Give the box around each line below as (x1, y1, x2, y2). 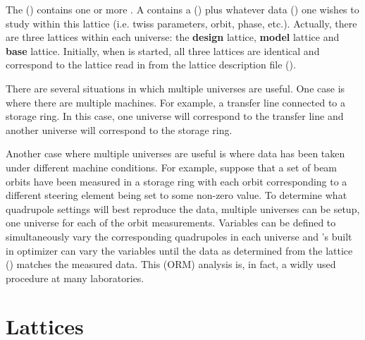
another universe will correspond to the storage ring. (6, 122, 233, 137)
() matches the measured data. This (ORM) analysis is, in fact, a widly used (6, 257, 336, 272)
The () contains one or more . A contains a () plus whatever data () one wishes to (6, 2, 359, 16)
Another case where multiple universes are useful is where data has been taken (6, 146, 345, 161)
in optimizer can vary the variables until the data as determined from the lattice (6, 243, 353, 257)
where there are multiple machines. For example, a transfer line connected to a (6, 95, 345, 109)
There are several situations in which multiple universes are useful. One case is (6, 80, 345, 95)
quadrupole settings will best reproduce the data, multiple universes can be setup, (6, 201, 360, 216)
